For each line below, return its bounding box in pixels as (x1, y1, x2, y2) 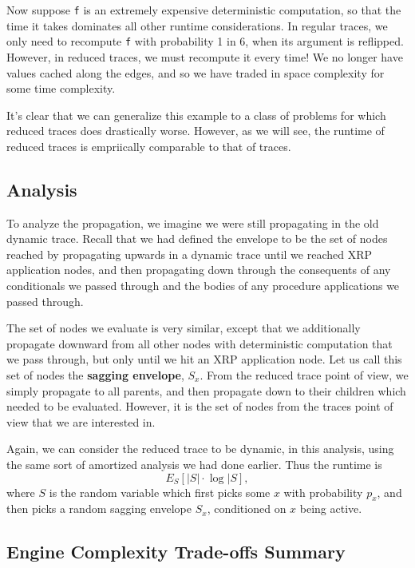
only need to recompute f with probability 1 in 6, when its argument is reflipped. (6, 33, 404, 50)
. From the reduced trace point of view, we (200, 367, 409, 383)
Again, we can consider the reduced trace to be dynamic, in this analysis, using (6, 440, 394, 457)
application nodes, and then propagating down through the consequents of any (6, 261, 391, 278)
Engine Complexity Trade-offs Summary (6, 539, 346, 564)
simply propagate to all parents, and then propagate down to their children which (6, 382, 406, 399)
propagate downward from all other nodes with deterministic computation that (6, 335, 393, 352)
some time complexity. (6, 80, 116, 97)
